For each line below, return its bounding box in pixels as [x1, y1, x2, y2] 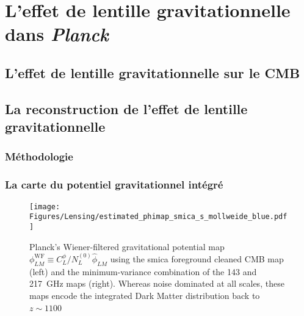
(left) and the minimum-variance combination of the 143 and [29, 265, 257, 278]
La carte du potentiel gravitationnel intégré [5, 177, 223, 192]
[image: [29, 202, 60, 211]
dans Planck [5, 21, 109, 47]
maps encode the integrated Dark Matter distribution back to [29, 289, 260, 301]
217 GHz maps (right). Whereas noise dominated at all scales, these [29, 277, 284, 290]
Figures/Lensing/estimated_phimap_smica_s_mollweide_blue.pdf [29, 212, 288, 221]
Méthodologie [5, 149, 73, 164]
